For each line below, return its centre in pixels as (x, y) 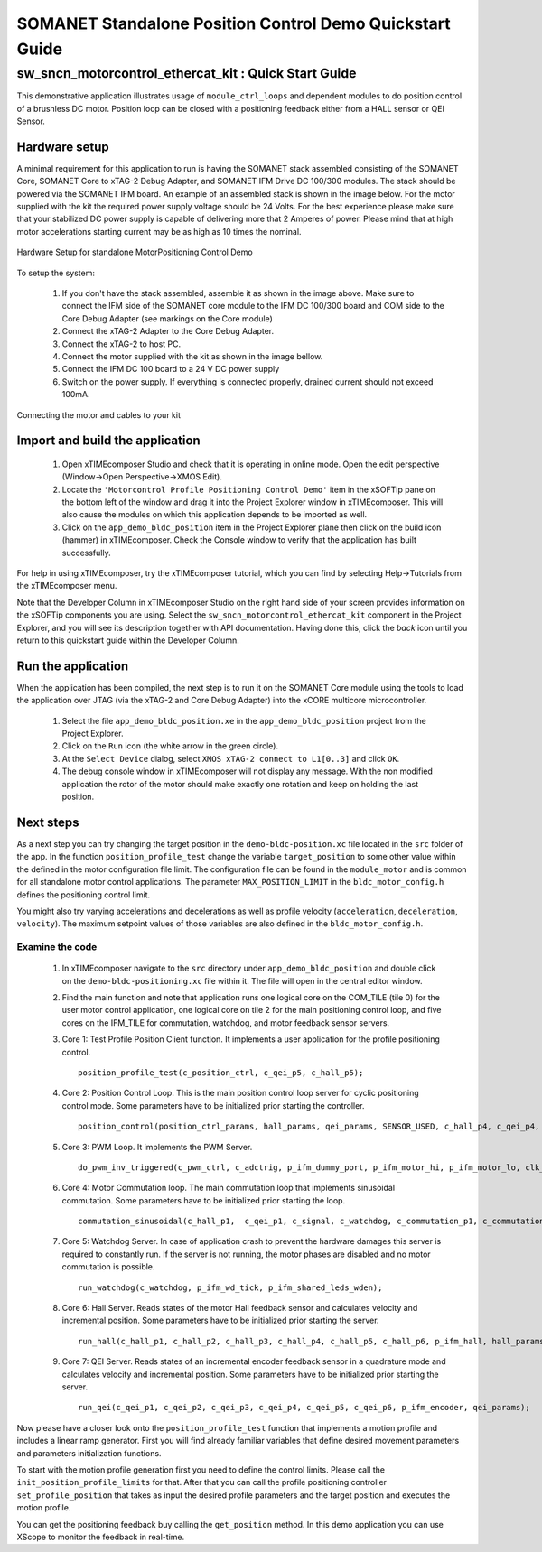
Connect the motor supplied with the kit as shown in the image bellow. (192, 356)
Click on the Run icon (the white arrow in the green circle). (170, 746)
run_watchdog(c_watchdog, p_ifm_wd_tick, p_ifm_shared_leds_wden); (230, 1287)
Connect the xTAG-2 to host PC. (121, 344)
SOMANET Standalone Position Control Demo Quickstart (234, 23)
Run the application (73, 666)
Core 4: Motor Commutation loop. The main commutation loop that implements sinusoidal (229, 1188)
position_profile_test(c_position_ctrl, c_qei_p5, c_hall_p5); (221, 1073)
